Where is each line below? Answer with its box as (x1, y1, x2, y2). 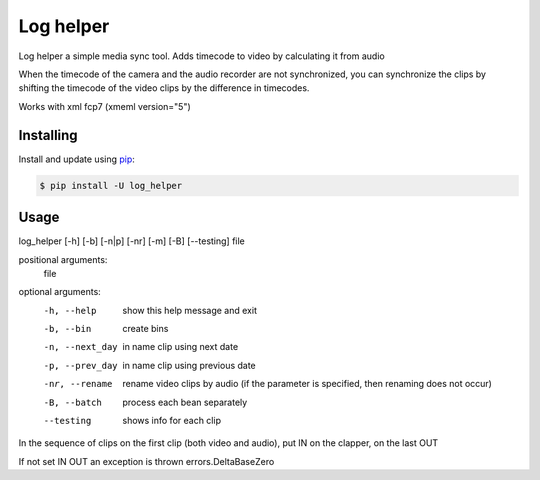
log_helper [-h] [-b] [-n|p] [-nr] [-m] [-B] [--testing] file (18, 235, 245, 247)
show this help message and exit (122, 304, 257, 316)
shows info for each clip (122, 415, 222, 427)
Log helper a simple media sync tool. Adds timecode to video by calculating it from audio (18, 50, 385, 62)
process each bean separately (122, 396, 248, 408)
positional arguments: (18, 253, 108, 265)
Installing (18, 126, 79, 144)
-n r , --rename (43, 378, 113, 390)
